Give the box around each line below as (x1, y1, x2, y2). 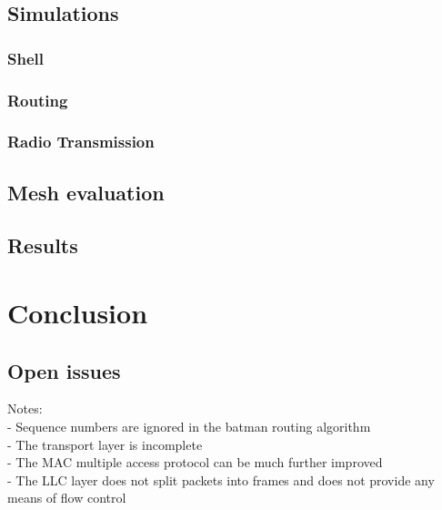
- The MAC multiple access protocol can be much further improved (7, 453, 383, 472)
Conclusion (7, 294, 148, 331)
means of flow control (7, 488, 126, 507)
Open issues (7, 356, 121, 384)
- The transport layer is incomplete (7, 434, 203, 454)
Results (7, 231, 78, 260)
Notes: (7, 399, 43, 418)
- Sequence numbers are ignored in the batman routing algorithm (7, 417, 371, 436)
